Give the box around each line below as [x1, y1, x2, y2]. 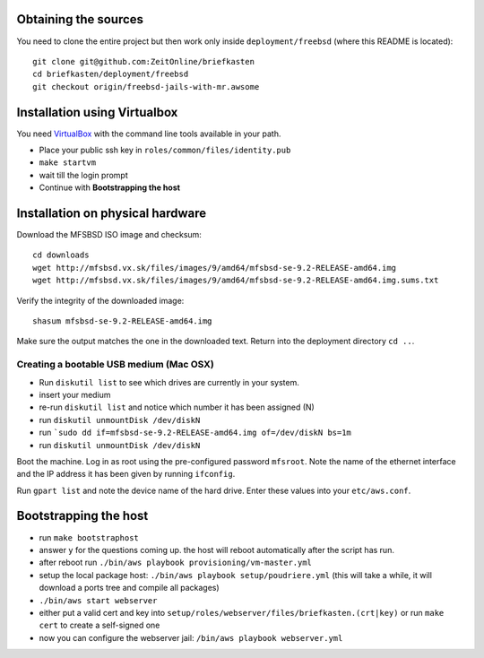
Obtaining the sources [16, 12, 143, 27]
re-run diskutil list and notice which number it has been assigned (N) [39, 402, 315, 412]
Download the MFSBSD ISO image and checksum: [16, 229, 202, 240]
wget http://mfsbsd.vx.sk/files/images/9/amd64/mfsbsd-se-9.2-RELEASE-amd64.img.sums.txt [32, 275, 439, 286]
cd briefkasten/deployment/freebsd [32, 69, 189, 80]
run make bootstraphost [39, 532, 139, 542]
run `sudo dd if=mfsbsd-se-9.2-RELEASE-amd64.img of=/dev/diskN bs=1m [39, 427, 351, 438]
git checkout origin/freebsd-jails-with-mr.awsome [32, 82, 260, 91]
